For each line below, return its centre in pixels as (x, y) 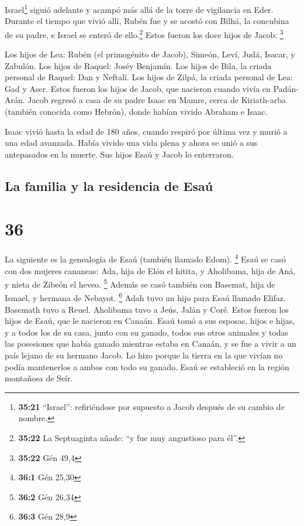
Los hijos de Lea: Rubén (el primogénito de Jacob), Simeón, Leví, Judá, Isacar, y (150, 54)
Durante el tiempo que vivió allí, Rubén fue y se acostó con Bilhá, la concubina (147, 21)
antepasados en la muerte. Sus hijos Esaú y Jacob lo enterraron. (119, 154)
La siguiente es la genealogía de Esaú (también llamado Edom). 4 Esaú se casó (145, 258)
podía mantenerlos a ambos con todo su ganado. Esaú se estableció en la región (147, 366)
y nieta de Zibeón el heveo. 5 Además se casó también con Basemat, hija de (140, 283)
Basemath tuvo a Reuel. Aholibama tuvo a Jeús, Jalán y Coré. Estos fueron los (147, 309)
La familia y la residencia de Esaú (109, 185)
